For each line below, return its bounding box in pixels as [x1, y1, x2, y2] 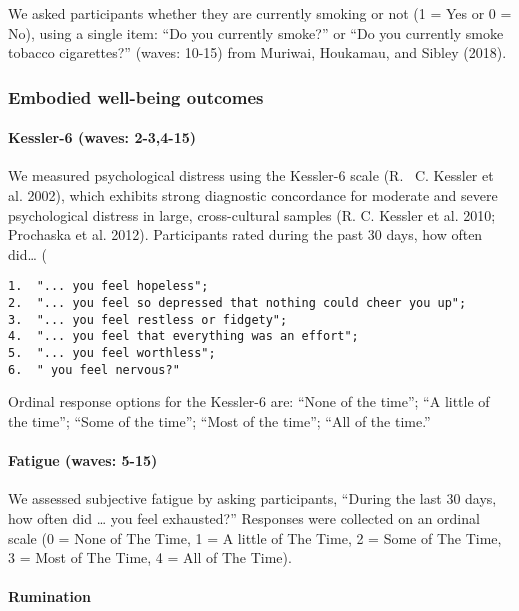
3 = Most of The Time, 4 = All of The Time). [8, 547, 292, 568]
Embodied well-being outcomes [8, 84, 264, 109]
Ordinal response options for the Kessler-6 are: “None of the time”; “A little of [8, 391, 490, 412]
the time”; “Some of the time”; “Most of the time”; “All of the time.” [8, 410, 431, 431]
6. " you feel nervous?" [8, 362, 180, 377]
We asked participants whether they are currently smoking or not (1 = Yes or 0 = [8, 3, 512, 23]
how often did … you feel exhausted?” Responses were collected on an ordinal [8, 507, 480, 528]
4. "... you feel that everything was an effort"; [8, 329, 359, 344]
